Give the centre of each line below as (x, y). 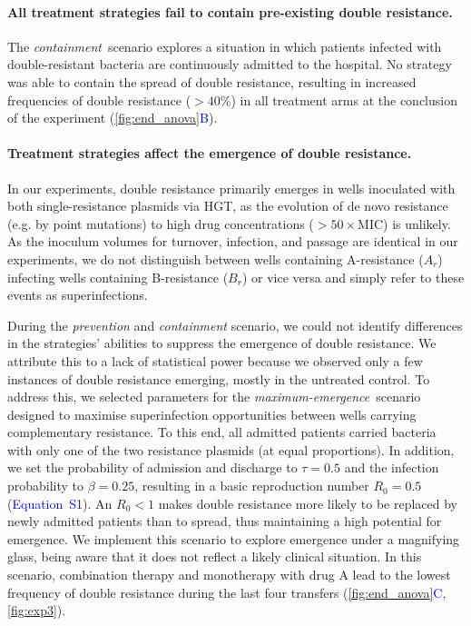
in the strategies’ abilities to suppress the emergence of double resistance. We (222, 343)
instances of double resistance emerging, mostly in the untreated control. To (219, 378)
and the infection (392, 467)
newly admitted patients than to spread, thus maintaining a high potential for (225, 521)
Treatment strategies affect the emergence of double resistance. (210, 153)
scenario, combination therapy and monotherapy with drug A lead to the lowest (229, 575)
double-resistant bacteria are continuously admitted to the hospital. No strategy (230, 64)
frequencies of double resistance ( (99, 99)
